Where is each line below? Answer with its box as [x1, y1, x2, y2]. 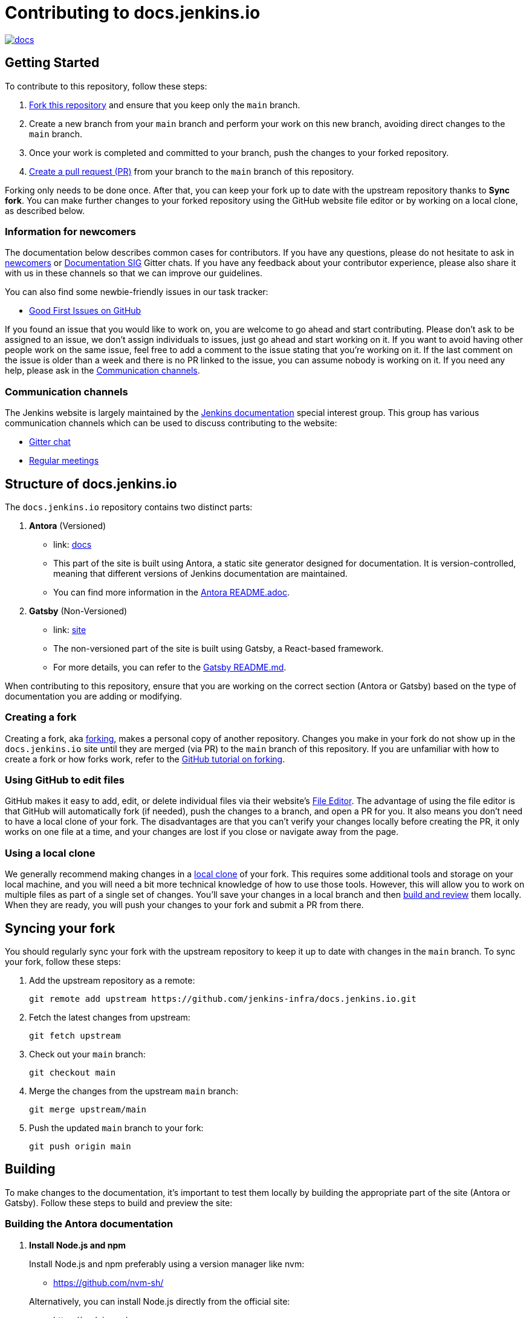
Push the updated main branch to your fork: [29, 1123, 204, 1134]
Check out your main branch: [29, 1049, 146, 1060]
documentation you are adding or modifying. [5, 690, 182, 701]
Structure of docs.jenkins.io [5, 476, 177, 492]
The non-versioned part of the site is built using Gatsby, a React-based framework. [53, 643, 384, 654]
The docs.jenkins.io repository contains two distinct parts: [5, 501, 253, 512]
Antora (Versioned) [29, 520, 106, 531]
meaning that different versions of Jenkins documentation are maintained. [53, 568, 348, 579]
